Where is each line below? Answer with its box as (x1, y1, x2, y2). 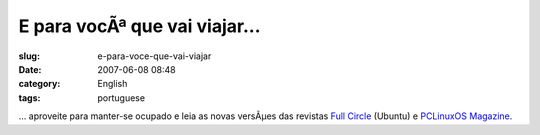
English (97, 78, 128, 90)
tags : (18, 91, 41, 104)
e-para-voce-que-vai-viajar (97, 50, 212, 62)
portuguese (97, 91, 145, 104)
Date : (18, 63, 42, 75)
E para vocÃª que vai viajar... (18, 15, 261, 37)
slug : (18, 50, 40, 62)
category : (18, 78, 61, 90)
